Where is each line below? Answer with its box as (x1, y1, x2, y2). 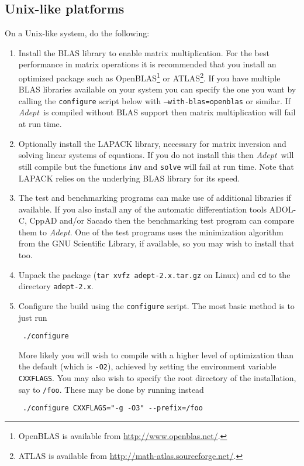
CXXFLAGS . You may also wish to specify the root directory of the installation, (18, 372, 296, 384)
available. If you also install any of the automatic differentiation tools (18, 203, 267, 215)
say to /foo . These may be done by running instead (18, 383, 204, 395)
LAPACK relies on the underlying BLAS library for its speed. (18, 172, 240, 184)
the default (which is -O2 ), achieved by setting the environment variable (18, 360, 277, 372)
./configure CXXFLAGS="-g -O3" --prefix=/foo (22, 404, 203, 413)
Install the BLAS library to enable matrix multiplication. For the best (18, 46, 270, 59)
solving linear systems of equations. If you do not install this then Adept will (18, 149, 294, 161)
